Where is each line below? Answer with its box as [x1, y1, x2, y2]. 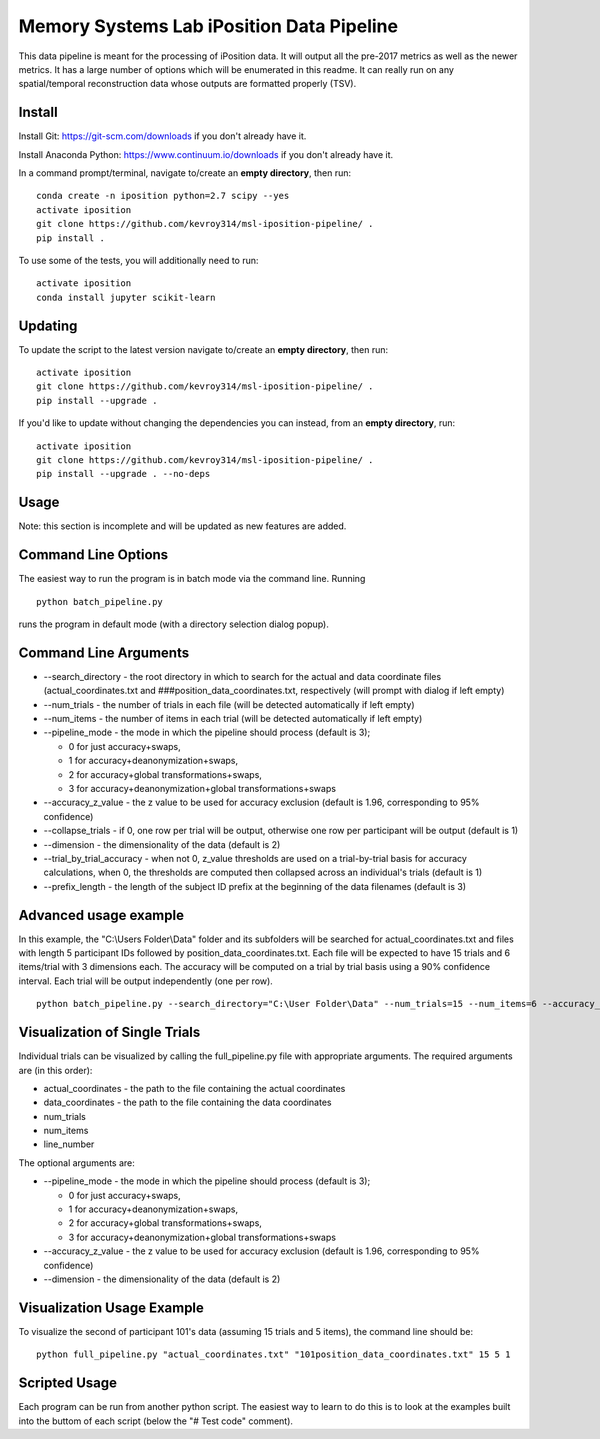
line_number [43, 1138, 95, 1150]
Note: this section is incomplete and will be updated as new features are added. [18, 520, 347, 532]
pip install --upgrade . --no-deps [36, 468, 211, 480]
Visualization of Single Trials [18, 1024, 201, 1041]
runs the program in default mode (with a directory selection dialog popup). [18, 618, 329, 630]
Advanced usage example [18, 906, 185, 924]
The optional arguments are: [18, 1156, 135, 1169]
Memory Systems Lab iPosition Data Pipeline [18, 15, 399, 37]
